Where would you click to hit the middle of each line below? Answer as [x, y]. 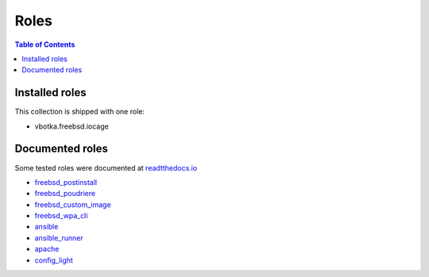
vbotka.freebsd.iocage [71, 126]
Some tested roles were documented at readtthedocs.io [106, 167]
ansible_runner [59, 237]
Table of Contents [45, 44]
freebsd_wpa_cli [61, 216]
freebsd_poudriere [65, 194]
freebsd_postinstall [66, 182]
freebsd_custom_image [73, 204]
